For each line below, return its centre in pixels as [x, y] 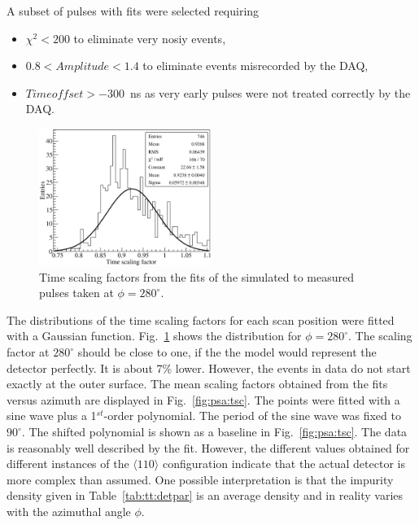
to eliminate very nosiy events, [150, 38]
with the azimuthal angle [69, 511]
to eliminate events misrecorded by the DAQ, [255, 66]
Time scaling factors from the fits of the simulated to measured [197, 276]
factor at [28, 352]
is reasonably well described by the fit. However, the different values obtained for [208, 447]
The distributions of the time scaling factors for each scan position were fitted [201, 319]
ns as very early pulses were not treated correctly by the [270, 92]
